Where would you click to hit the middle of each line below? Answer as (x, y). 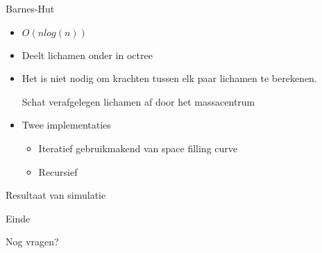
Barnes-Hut (30, 8)
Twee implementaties (66, 125)
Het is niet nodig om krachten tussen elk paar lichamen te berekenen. (169, 78)
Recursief (58, 171)
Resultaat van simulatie (56, 195)
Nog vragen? (32, 242)
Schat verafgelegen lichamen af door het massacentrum (138, 101)
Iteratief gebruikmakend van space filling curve (138, 148)
